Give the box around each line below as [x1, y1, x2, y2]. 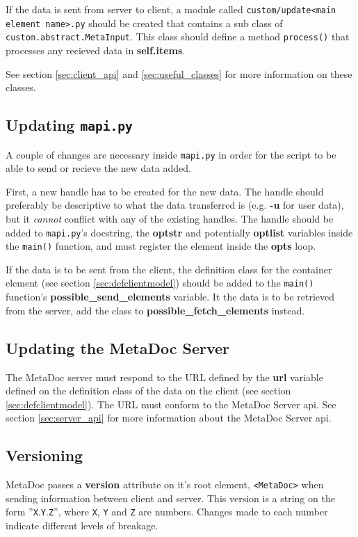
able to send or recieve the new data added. [6, 161, 191, 175]
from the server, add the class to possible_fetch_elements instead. [6, 303, 305, 317]
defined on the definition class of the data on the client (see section [6, 383, 291, 398]
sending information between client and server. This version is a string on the [6, 490, 335, 505]
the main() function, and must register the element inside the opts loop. [6, 239, 316, 253]
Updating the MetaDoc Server [6, 337, 230, 358]
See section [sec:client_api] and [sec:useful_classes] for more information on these [6, 66, 352, 81]
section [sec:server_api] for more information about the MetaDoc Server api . [6, 410, 332, 425]
